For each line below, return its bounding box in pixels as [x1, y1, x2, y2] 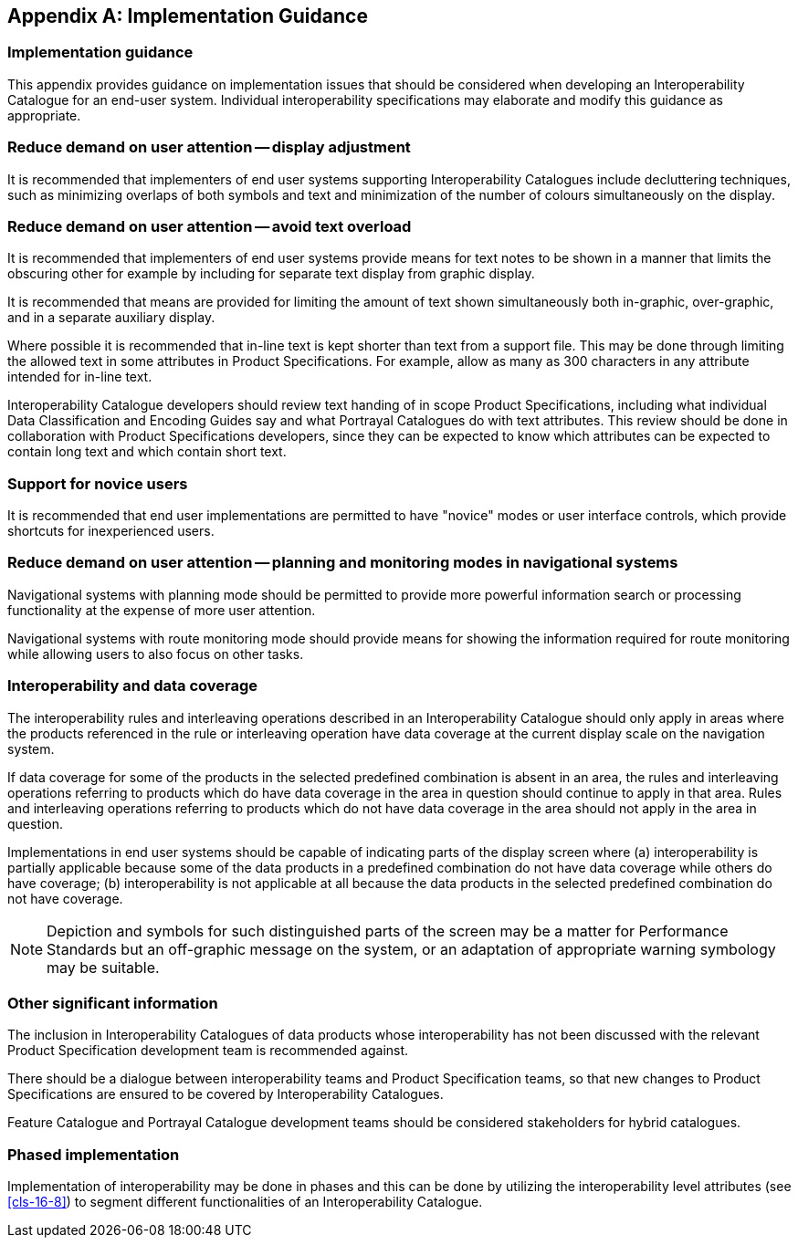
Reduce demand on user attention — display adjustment [7, 138, 411, 157]
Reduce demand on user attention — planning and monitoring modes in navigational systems [7, 553, 678, 572]
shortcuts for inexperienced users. [7, 523, 215, 539]
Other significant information [7, 993, 218, 1012]
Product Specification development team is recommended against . [7, 1042, 409, 1059]
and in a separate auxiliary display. [7, 309, 215, 326]
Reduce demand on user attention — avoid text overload [7, 216, 412, 235]
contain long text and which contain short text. [7, 444, 287, 460]
